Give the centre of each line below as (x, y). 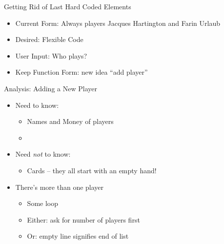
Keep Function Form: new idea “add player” (81, 72)
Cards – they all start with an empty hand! (92, 170)
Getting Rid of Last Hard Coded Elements (68, 6)
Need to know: (37, 105)
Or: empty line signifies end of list (78, 236)
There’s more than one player (60, 187)
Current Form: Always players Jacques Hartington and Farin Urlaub (118, 23)
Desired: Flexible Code (49, 39)
